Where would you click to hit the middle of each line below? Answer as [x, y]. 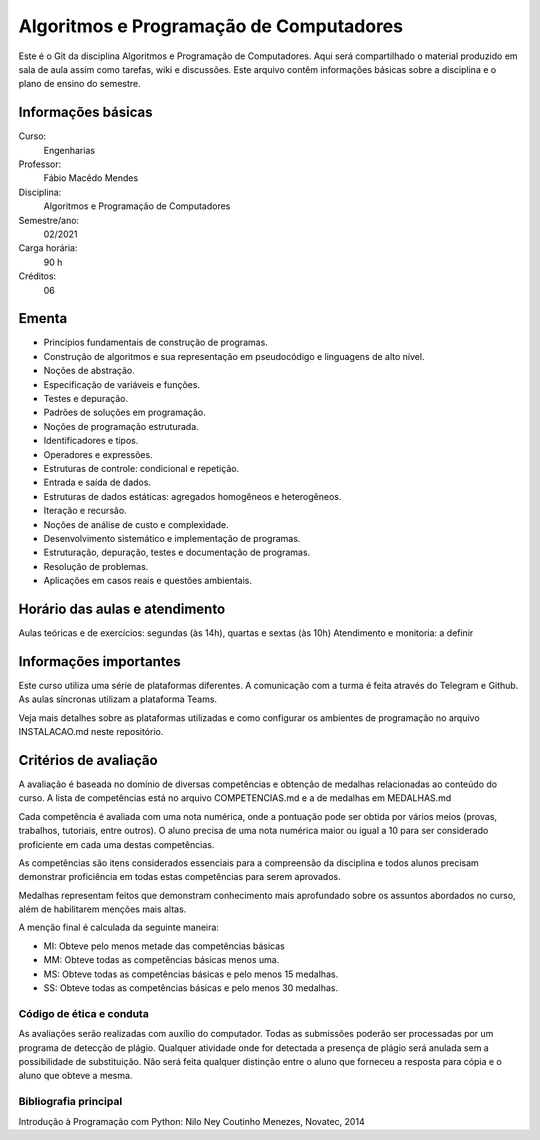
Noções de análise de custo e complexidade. [136, 524]
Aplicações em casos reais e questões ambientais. [147, 581]
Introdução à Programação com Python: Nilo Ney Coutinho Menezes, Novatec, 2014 [191, 1121]
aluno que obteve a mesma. [75, 1076]
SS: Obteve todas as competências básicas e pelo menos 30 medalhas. [191, 988]
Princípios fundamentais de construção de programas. [156, 342]
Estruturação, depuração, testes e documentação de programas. [177, 552]
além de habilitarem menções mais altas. [102, 909]
